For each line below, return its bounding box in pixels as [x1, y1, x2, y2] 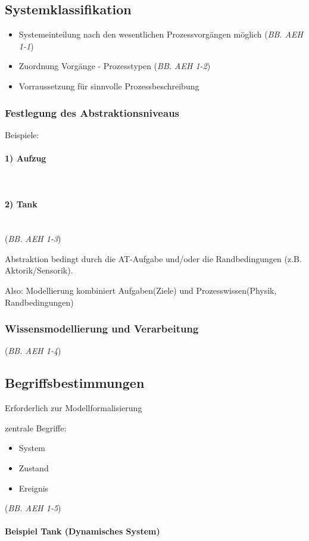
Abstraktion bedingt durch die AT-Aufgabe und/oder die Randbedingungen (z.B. [5, 252, 302, 265]
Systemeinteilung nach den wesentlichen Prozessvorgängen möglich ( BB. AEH [18, 28, 303, 41]
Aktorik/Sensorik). [5, 264, 73, 276]
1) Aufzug [5, 151, 46, 164]
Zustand [18, 461, 49, 474]
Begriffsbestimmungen [5, 374, 145, 392]
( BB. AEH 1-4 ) [5, 344, 61, 357]
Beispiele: [5, 128, 39, 141]
